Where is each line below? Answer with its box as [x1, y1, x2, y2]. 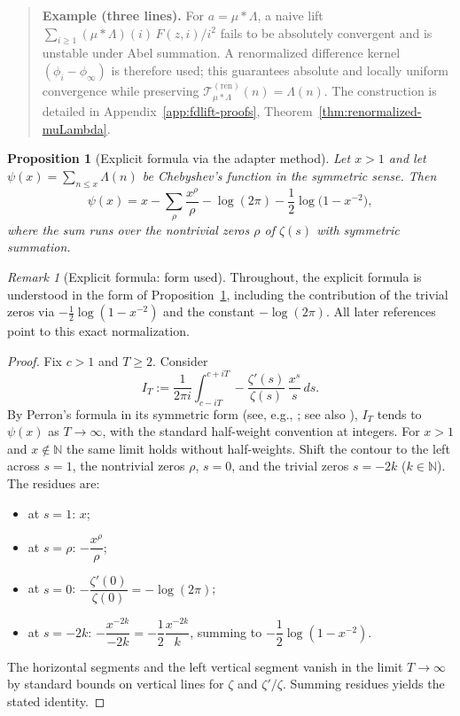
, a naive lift [257, 6, 324, 24]
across [7, 456, 40, 475]
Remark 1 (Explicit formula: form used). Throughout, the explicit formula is [7, 267, 422, 285]
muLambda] [42, 119, 107, 137]
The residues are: [7, 473, 100, 492]
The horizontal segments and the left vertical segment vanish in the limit [7, 657, 403, 675]
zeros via [7, 302, 55, 321]
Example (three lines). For [42, 6, 204, 24]
